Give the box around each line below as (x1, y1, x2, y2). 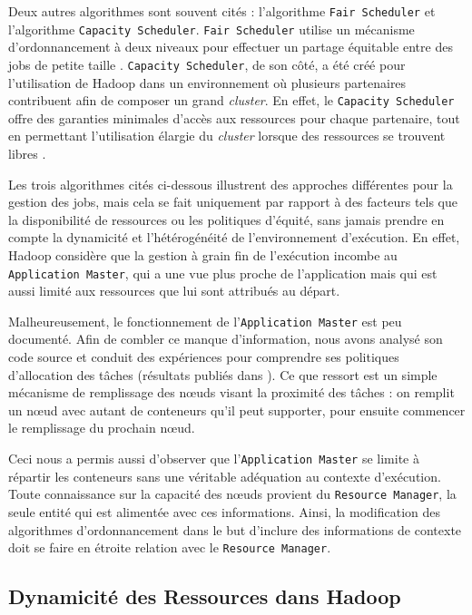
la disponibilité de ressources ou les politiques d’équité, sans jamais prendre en (8, 210, 445, 229)
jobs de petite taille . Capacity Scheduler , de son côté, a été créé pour (8, 54, 406, 73)
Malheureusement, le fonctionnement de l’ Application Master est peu (8, 311, 402, 330)
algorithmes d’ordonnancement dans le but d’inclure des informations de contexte (8, 520, 462, 539)
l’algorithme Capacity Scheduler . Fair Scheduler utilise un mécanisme (8, 19, 415, 38)
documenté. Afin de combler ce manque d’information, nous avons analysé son (8, 329, 443, 348)
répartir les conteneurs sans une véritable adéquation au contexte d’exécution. (8, 466, 441, 485)
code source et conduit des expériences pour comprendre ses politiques (8, 347, 399, 366)
